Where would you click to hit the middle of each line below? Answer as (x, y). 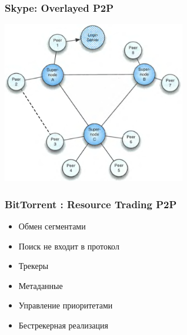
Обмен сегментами (52, 226)
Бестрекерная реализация (63, 325)
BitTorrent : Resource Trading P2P (91, 204)
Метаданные (41, 285)
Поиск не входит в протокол (69, 246)
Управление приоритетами (66, 305)
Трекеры (34, 266)
